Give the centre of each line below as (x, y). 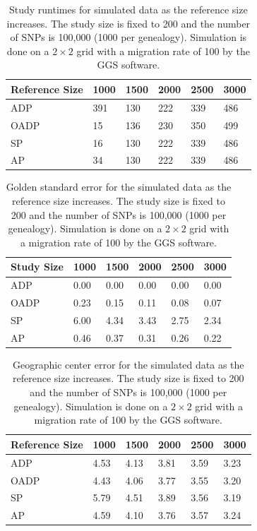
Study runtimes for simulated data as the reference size (128, 9)
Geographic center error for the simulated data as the (128, 364)
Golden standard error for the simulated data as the (119, 187)
